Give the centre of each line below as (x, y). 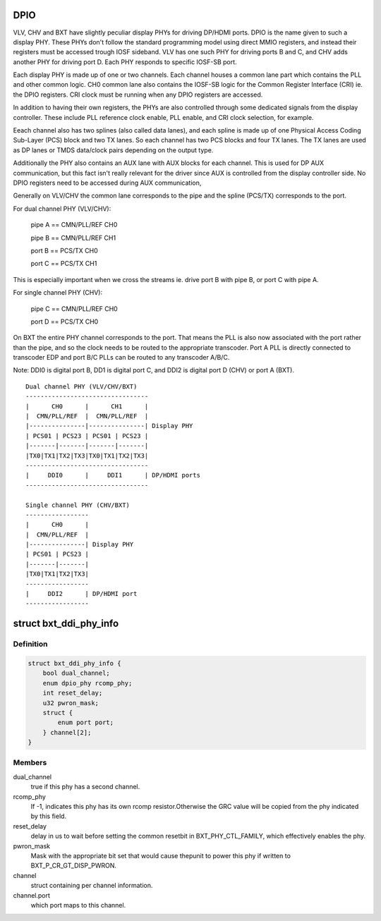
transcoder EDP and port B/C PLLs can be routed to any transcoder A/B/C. (121, 358)
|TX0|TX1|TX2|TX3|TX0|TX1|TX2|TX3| (87, 456)
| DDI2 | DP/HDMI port (81, 594)
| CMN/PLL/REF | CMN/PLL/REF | (87, 416)
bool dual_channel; (77, 673)
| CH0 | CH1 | (87, 406)
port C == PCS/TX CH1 (64, 264)
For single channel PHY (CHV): (58, 293)
